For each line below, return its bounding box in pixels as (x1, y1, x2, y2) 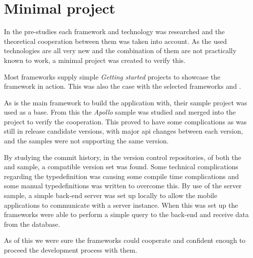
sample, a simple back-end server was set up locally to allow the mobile (4, 190, 217, 200)
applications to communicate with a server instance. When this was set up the (4, 199, 238, 210)
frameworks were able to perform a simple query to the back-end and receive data (4, 209, 249, 219)
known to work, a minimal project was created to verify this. (4, 55, 186, 65)
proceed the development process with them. (4, 245, 137, 255)
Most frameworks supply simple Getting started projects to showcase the (4, 71, 220, 81)
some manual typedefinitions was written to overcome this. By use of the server (4, 180, 242, 191)
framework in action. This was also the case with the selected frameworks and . (4, 81, 241, 91)
